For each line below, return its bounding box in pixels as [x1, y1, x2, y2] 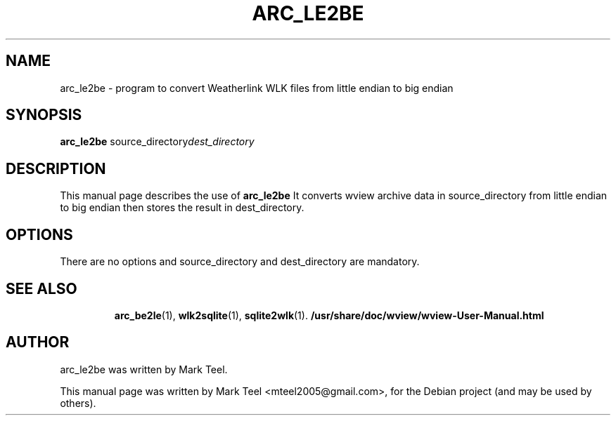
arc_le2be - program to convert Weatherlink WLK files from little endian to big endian [60, 81, 454, 94]
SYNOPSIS [6, 106, 82, 124]
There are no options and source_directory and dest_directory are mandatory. [60, 255, 420, 268]
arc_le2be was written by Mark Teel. [60, 363, 228, 375]
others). [60, 396, 96, 409]
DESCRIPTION [6, 159, 106, 178]
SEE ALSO [6, 279, 77, 298]
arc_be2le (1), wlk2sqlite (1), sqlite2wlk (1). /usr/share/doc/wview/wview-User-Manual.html [114, 309, 544, 321]
